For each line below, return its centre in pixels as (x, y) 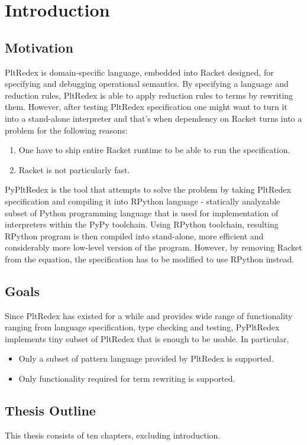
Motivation (39, 47)
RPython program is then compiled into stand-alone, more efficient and (134, 236)
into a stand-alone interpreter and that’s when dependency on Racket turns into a (153, 118)
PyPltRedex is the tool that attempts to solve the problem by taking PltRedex (148, 189)
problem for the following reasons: (66, 130)
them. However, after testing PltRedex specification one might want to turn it (146, 107)
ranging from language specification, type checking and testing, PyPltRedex (142, 327)
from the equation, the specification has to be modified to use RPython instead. (150, 259)
